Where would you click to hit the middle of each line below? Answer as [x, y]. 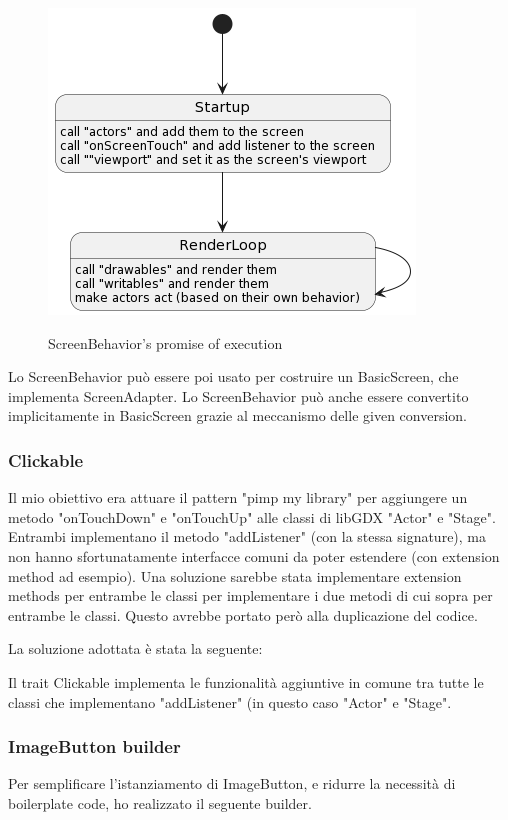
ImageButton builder [94, 746]
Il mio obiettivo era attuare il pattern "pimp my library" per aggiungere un [238, 497]
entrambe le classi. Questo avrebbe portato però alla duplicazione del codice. [243, 614]
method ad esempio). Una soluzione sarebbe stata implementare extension [235, 575]
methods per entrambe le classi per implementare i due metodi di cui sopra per [250, 595]
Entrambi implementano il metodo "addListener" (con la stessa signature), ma [247, 536]
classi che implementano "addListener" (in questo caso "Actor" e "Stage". [230, 701]
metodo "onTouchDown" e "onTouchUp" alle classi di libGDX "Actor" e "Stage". [252, 516]
